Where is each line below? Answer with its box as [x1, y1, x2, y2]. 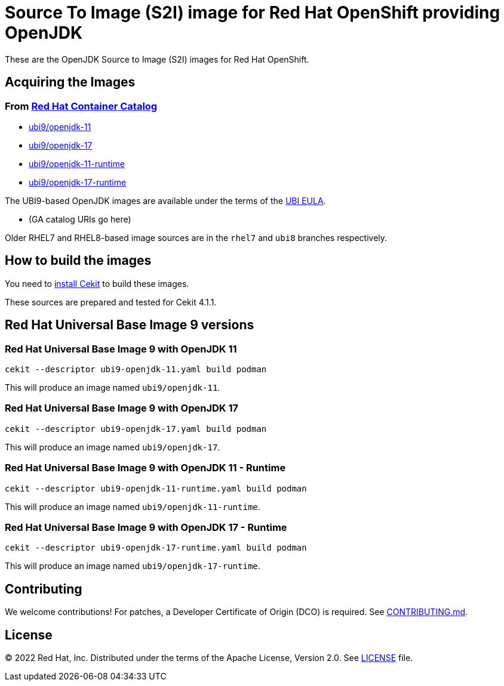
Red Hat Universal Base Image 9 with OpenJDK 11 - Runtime [5, 462, 286, 474]
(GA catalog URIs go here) [29, 214, 131, 224]
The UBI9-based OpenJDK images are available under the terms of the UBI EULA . [5, 195, 326, 206]
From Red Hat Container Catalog [5, 100, 158, 112]
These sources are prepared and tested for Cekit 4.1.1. [5, 296, 217, 307]
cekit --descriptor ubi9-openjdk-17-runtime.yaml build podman [5, 543, 307, 553]
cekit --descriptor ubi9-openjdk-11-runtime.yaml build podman [5, 483, 307, 493]
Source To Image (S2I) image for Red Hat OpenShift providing [5, 2, 500, 23]
